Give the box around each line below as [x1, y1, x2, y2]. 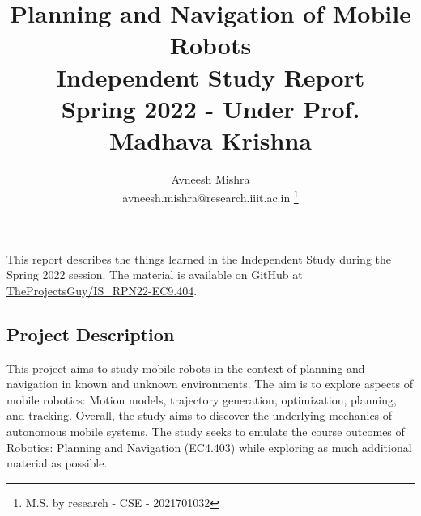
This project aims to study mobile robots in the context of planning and [6, 359, 365, 376]
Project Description [6, 321, 175, 346]
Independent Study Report [56, 60, 365, 93]
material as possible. [6, 455, 108, 472]
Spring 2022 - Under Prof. [61, 91, 360, 125]
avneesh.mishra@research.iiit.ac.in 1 [122, 187, 299, 206]
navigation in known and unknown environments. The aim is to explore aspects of [6, 375, 414, 392]
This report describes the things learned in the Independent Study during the [6, 250, 392, 267]
